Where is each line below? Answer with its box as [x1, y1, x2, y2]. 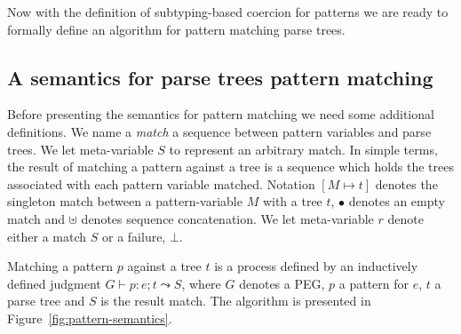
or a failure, [102, 227, 166, 245]
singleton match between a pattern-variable [7, 192, 242, 211]
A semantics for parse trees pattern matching [7, 63, 433, 91]
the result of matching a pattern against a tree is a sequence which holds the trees [7, 157, 455, 176]
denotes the [375, 174, 438, 193]
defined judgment [7, 274, 101, 292]
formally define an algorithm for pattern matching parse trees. [7, 20, 346, 38]
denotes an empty [348, 192, 445, 211]
